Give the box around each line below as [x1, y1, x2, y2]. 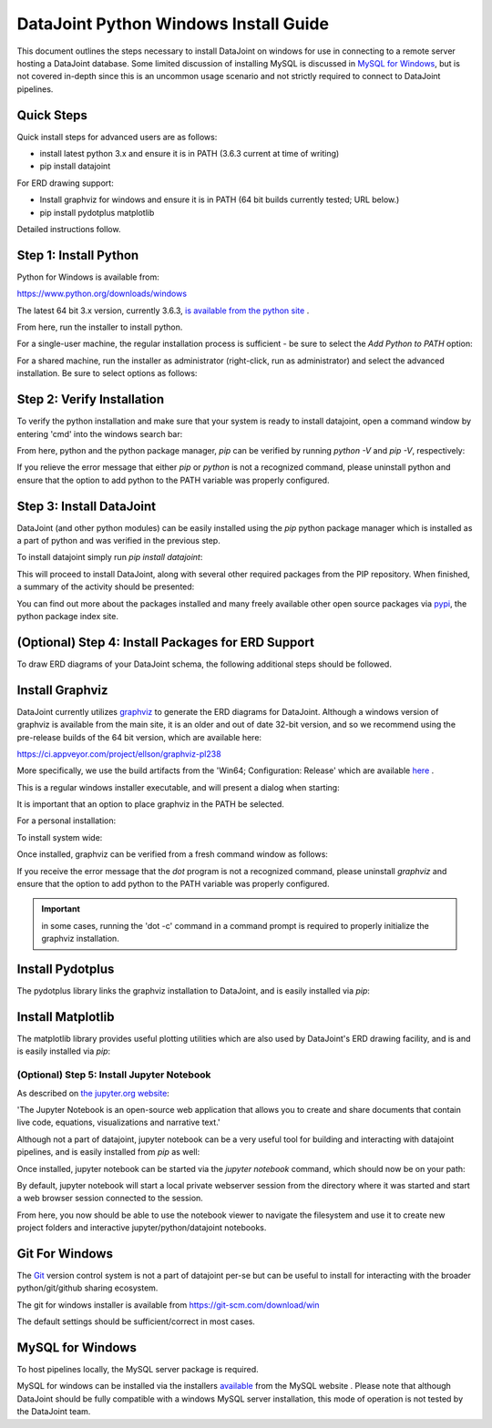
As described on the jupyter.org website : [16, 1087, 170, 1098]
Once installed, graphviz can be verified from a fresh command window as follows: [16, 849, 328, 860]
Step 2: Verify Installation [16, 392, 165, 407]
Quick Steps [16, 107, 88, 123]
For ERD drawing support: [16, 178, 114, 189]
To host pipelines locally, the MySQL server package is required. [16, 1364, 259, 1375]
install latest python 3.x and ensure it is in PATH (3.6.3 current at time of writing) [39, 148, 340, 159]
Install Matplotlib [16, 1009, 115, 1025]
